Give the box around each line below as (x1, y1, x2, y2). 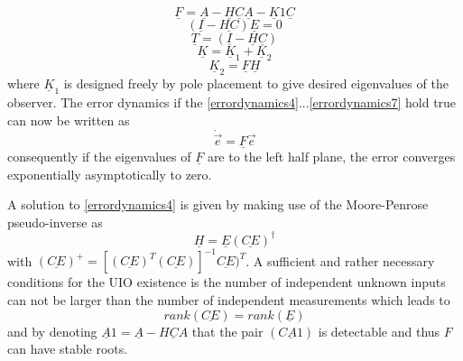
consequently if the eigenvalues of (7, 147, 191, 166)
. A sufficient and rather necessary (245, 251, 435, 270)
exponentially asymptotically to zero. (7, 164, 212, 183)
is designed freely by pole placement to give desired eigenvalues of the (63, 74, 449, 93)
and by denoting (7, 321, 97, 340)
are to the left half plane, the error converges (207, 147, 456, 166)
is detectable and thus (318, 321, 440, 340)
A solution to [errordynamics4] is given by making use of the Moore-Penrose (7, 195, 429, 214)
